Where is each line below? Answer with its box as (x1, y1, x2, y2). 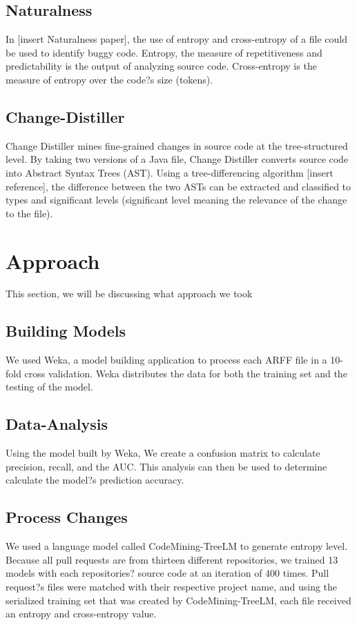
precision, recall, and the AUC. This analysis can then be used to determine (6, 459, 327, 473)
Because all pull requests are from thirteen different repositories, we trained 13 (6, 552, 338, 566)
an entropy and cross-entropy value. (6, 606, 157, 621)
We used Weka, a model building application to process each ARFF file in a (6, 353, 327, 367)
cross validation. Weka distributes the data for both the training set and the (24, 366, 347, 380)
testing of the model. (6, 379, 93, 394)
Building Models (6, 320, 126, 341)
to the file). (6, 206, 53, 220)
